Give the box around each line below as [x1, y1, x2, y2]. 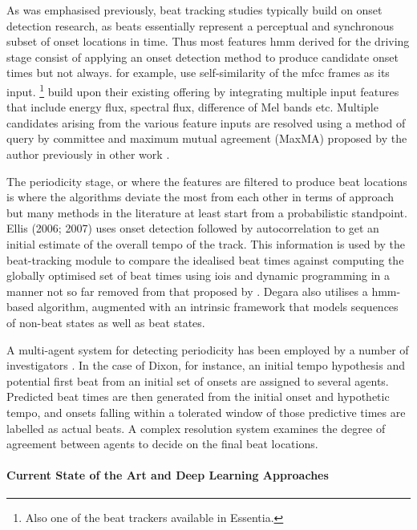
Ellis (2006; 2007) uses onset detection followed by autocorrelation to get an [6, 220, 379, 237]
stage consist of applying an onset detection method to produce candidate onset [6, 48, 399, 65]
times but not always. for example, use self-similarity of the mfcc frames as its [6, 64, 390, 81]
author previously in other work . [6, 146, 170, 162]
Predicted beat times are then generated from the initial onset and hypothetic [6, 388, 390, 405]
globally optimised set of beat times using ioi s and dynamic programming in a [6, 267, 391, 284]
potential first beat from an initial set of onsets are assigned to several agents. [6, 372, 389, 389]
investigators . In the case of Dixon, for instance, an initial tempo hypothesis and [6, 357, 405, 374]
